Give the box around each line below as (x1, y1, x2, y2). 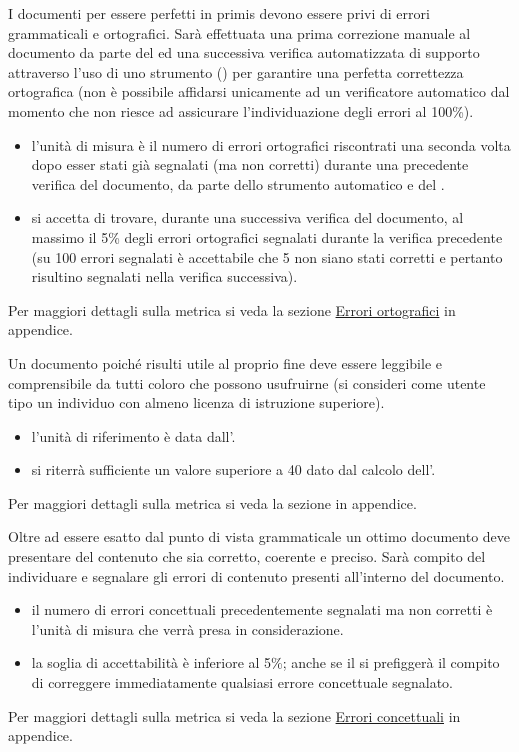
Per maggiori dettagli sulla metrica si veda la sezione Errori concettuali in (8, 705, 461, 726)
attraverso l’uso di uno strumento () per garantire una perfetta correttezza (8, 61, 464, 82)
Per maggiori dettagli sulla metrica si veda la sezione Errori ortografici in (8, 299, 456, 320)
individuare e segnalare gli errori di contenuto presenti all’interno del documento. (8, 565, 505, 586)
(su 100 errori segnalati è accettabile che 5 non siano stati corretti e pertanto (31, 246, 503, 267)
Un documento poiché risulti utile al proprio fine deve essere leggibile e (8, 352, 442, 373)
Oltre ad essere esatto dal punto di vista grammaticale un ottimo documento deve (8, 526, 511, 547)
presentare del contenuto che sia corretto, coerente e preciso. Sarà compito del (8, 546, 486, 567)
